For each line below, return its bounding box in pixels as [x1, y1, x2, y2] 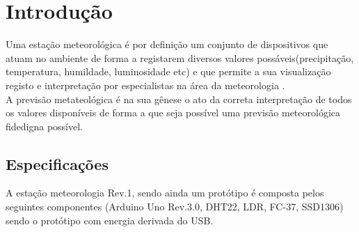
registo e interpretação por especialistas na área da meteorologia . [6, 77, 285, 92]
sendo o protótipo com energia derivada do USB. [6, 212, 214, 227]
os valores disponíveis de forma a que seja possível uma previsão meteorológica [6, 105, 340, 120]
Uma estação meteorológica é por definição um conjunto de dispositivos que [6, 37, 328, 52]
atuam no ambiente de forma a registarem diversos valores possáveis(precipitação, [6, 50, 354, 65]
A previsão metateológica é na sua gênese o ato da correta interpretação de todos [6, 91, 352, 106]
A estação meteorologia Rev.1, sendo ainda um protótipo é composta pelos [6, 185, 324, 200]
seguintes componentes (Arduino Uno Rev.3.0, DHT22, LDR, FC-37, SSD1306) [6, 199, 344, 214]
